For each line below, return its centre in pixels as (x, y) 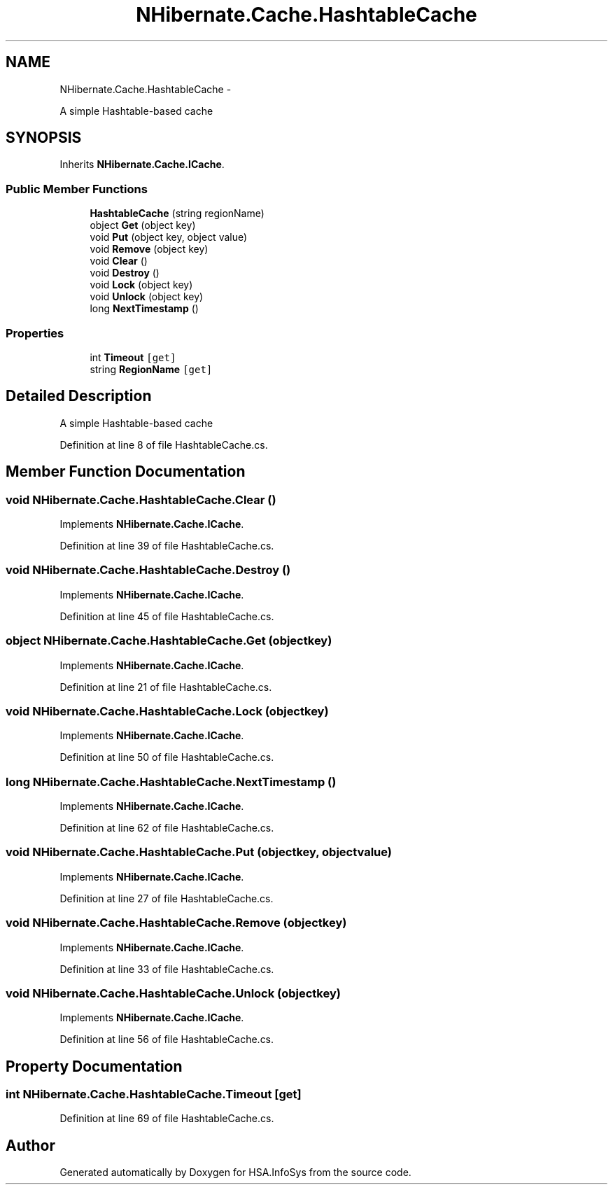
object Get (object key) (143, 225)
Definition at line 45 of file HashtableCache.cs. (167, 616)
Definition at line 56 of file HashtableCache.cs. (167, 1039)
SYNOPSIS (44, 138)
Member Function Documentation (126, 472)
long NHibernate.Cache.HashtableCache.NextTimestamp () (171, 782)
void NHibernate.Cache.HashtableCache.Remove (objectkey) (176, 923)
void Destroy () (125, 273)
